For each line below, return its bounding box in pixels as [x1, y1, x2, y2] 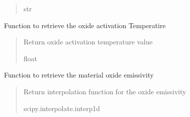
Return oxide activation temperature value [23, 37, 153, 47]
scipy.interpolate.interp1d [23, 103, 100, 113]
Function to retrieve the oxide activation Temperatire [4, 20, 166, 30]
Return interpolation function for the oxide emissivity [23, 86, 187, 96]
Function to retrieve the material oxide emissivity [4, 70, 154, 80]
